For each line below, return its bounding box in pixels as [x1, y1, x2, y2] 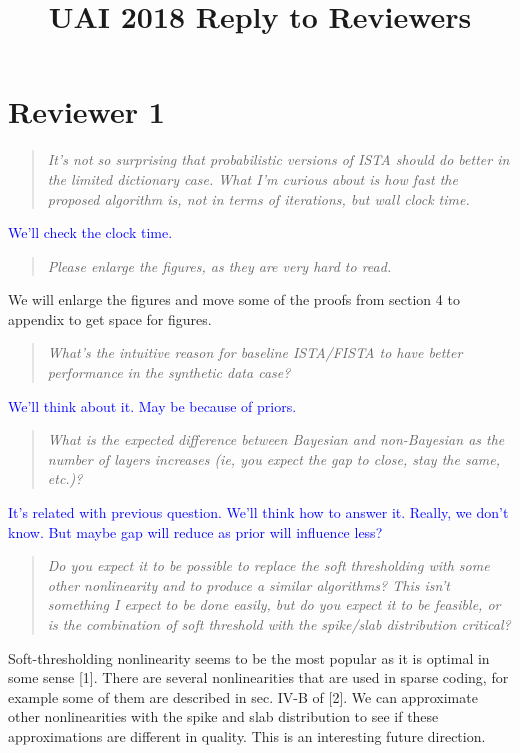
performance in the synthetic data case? [47, 362, 291, 383]
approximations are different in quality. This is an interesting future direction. [8, 725, 486, 746]
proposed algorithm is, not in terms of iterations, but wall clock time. [47, 188, 470, 209]
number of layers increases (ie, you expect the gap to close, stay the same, [47, 448, 501, 469]
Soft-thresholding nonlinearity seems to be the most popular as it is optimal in [8, 647, 490, 668]
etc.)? [47, 468, 83, 489]
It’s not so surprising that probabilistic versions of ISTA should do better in [47, 149, 510, 170]
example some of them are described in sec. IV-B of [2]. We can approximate [8, 686, 478, 707]
